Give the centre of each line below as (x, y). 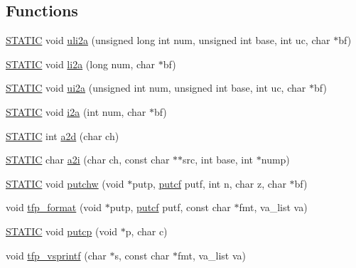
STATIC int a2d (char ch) (63, 135)
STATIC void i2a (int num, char (76, 111)
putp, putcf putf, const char (170, 207)
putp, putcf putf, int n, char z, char (209, 183)
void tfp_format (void (54, 207)
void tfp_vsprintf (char (56, 255)
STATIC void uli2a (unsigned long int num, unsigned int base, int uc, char (168, 40)
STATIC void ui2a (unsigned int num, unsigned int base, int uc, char (156, 88)
